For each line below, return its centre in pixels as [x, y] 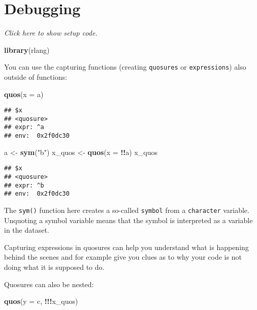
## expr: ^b [24, 185]
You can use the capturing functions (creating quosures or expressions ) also [125, 67]
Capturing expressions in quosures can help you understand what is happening [126, 247]
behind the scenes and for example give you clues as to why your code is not [123, 257]
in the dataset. [27, 230]
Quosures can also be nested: [49, 284]
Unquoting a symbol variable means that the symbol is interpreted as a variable [128, 220]
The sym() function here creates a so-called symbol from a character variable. [127, 210]
